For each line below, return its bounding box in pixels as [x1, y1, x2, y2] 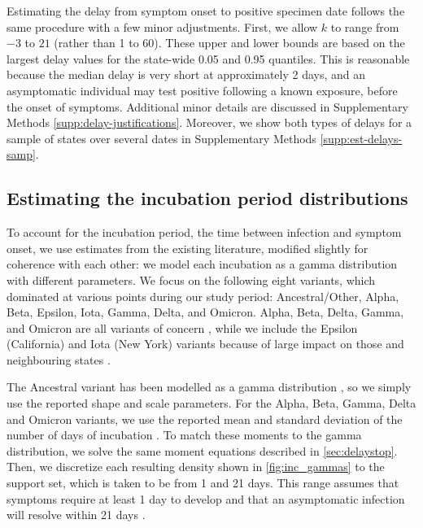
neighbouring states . [7, 351, 111, 368]
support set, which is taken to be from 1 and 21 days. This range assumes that [7, 474, 399, 491]
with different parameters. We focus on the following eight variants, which [7, 271, 376, 288]
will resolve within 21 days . [7, 506, 146, 523]
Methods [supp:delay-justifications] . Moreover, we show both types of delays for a [7, 114, 412, 131]
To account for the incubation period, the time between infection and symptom [7, 224, 402, 241]
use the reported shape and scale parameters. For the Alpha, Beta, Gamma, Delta [7, 395, 416, 412]
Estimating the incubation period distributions [7, 185, 408, 211]
